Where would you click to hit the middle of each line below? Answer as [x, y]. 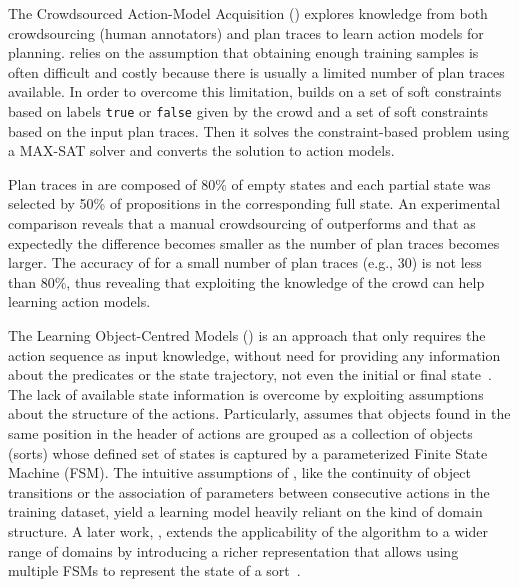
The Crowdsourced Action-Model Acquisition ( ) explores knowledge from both [248, 13]
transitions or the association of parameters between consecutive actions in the [249, 491]
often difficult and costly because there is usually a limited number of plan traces [256, 71]
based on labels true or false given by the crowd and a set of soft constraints [248, 110]
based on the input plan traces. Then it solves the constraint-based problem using [259, 130]
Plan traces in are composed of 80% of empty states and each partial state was [249, 183]
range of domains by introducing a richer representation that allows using [233, 550]
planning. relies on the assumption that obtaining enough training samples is [243, 52]
